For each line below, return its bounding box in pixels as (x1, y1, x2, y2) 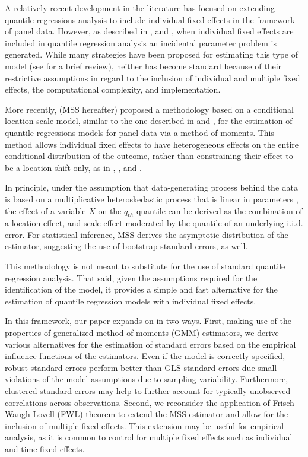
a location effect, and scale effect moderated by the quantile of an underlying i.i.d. (5, 217, 303, 229)
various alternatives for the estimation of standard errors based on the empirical (5, 338, 296, 350)
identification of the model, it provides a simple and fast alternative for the (5, 283, 278, 296)
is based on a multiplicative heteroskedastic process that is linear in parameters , (5, 192, 299, 205)
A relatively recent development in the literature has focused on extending (5, 2, 275, 14)
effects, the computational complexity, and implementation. (5, 83, 221, 96)
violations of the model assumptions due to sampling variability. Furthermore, (5, 373, 288, 385)
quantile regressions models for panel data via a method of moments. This (5, 126, 275, 138)
